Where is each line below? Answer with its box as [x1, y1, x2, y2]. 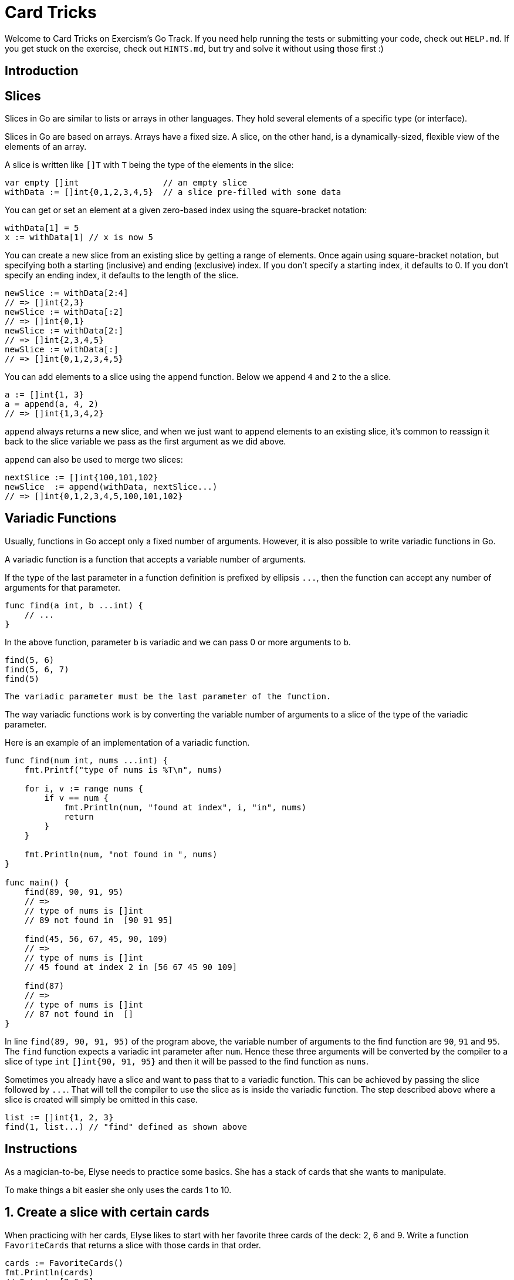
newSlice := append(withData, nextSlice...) [5, 482, 218, 492]
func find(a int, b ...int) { [5, 600, 144, 610]
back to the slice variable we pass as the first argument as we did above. [5, 436, 286, 447]
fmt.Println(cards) [5, 1267, 94, 1277]
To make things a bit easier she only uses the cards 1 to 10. [5, 1184, 232, 1195]
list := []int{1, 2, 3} [5, 1112, 114, 1122]
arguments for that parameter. [5, 582, 121, 592]
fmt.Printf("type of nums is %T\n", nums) [24, 764, 222, 774]
